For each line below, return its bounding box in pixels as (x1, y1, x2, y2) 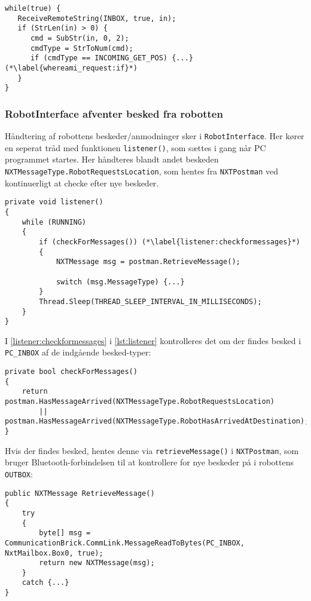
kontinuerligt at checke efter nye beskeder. (5, 176, 159, 189)
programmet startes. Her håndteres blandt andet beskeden (5, 153, 219, 165)
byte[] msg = (39, 529, 91, 538)
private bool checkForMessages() (5, 367, 138, 376)
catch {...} (22, 578, 69, 587)
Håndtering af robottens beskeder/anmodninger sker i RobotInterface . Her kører (5, 130, 304, 142)
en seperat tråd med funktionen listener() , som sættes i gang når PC (5, 141, 266, 154)
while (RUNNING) (22, 217, 87, 226)
